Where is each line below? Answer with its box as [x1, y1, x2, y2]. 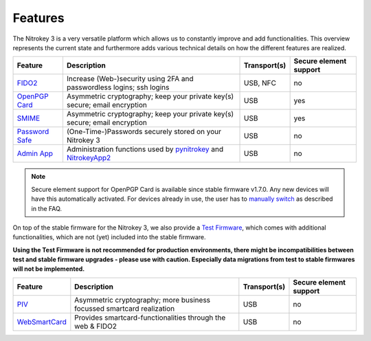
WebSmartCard [16, 317, 67, 327]
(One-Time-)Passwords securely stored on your [66, 127, 222, 137]
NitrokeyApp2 [66, 153, 111, 163]
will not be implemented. [12, 265, 85, 273]
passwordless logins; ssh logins [66, 82, 170, 92]
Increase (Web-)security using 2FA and [66, 74, 194, 84]
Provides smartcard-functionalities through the [74, 313, 226, 322]
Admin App [16, 148, 54, 158]
